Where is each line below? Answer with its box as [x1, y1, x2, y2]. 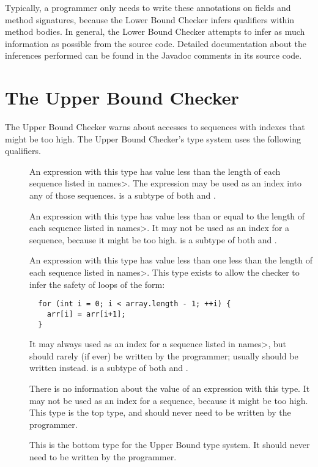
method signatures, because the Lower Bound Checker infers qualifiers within [5, 13, 295, 26]
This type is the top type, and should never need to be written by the [29, 406, 291, 419]
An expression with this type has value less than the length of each [29, 164, 281, 177]
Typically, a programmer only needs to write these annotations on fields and [5, 1, 291, 13]
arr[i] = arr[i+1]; [46, 309, 126, 318]
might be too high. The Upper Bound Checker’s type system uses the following [5, 132, 301, 145]
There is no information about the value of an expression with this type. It [29, 381, 310, 394]
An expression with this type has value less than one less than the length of [29, 254, 313, 267]
